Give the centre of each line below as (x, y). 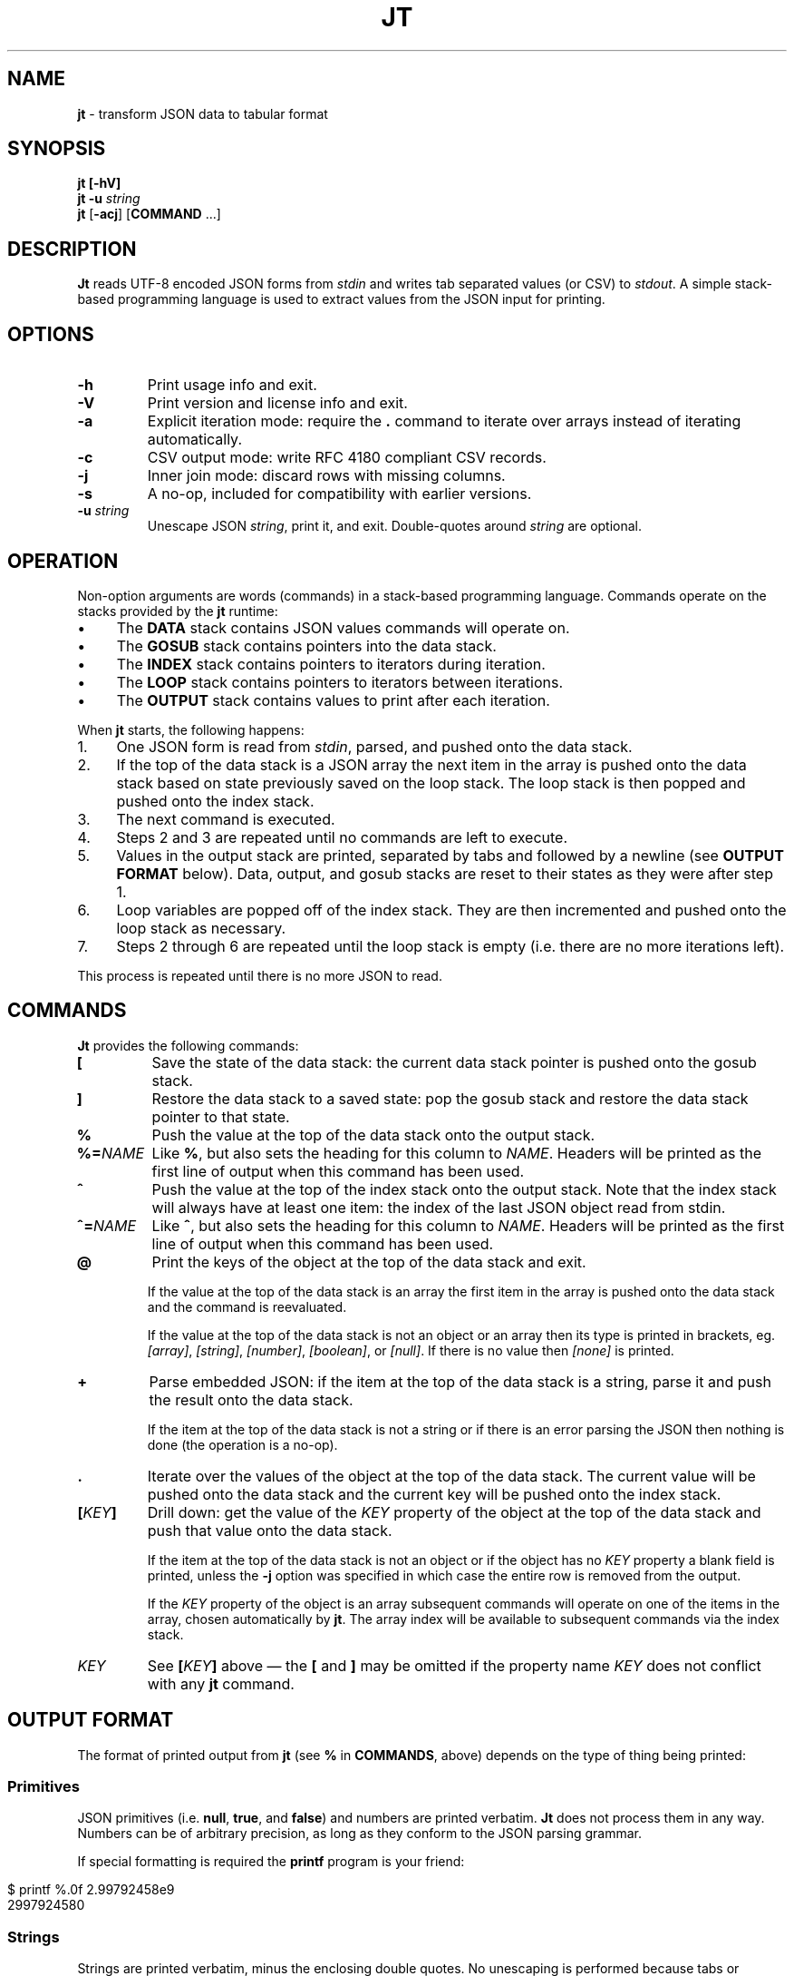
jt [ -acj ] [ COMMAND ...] (149, 214)
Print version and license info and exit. (277, 403)
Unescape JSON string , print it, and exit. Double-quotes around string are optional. (395, 526)
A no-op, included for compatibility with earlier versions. (339, 494)
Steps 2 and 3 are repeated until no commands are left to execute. (342, 837)
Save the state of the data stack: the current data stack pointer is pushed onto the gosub (454, 1062)
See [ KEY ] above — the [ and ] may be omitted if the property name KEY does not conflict (454, 1665)
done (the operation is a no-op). (242, 1444)
